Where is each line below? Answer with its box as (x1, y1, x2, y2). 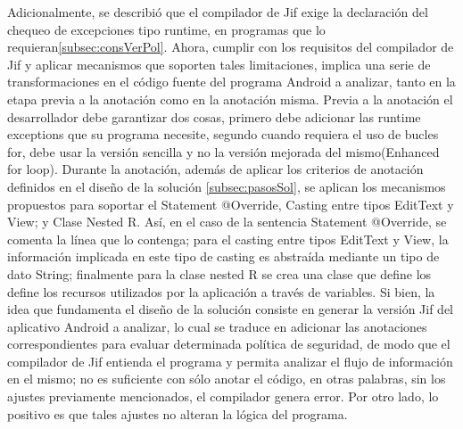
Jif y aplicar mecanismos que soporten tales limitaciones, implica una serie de (7, 54, 431, 73)
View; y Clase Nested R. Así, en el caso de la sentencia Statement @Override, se (7, 212, 447, 231)
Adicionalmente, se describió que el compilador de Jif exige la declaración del (7, 3, 428, 21)
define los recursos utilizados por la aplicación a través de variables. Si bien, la (7, 282, 435, 301)
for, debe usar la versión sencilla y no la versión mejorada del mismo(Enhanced (7, 142, 440, 161)
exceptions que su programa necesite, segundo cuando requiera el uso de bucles (7, 125, 439, 144)
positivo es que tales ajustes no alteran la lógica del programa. (7, 404, 348, 423)
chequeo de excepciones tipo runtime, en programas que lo (7, 20, 326, 38)
